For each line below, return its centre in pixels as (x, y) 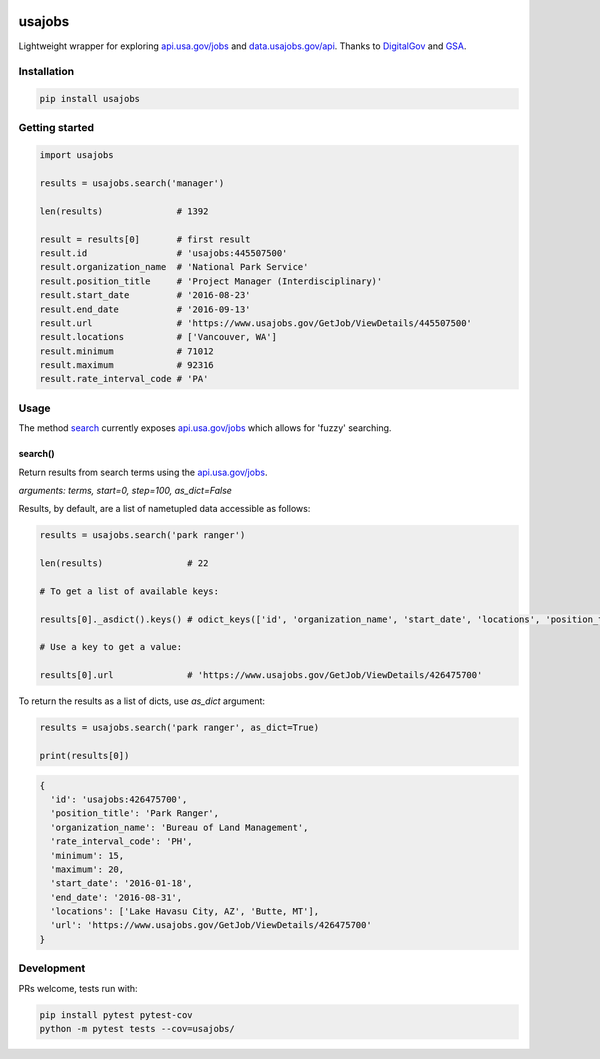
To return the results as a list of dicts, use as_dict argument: (141, 701)
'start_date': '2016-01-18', (122, 883)
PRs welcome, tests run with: (78, 988)
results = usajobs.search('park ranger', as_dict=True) (179, 728)
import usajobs (76, 155)
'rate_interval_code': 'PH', (122, 841)
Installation (46, 72)
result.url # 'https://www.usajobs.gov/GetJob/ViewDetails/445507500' (255, 323)
